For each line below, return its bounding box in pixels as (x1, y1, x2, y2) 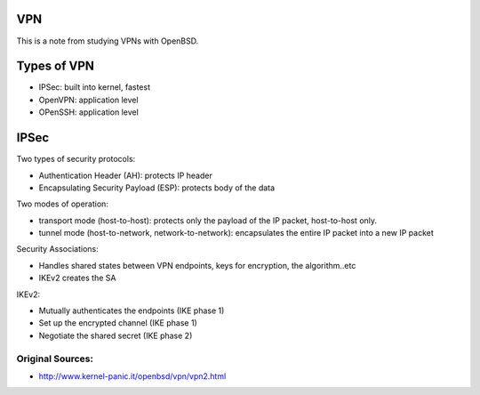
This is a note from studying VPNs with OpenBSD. (16, 36, 199, 46)
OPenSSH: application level (38, 107, 140, 117)
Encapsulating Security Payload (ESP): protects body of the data (38, 182, 276, 193)
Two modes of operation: (16, 198, 108, 209)
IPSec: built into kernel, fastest (38, 82, 151, 93)
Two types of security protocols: (16, 154, 136, 165)
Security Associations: (16, 244, 100, 254)
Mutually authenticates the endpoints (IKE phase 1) (38, 305, 225, 316)
